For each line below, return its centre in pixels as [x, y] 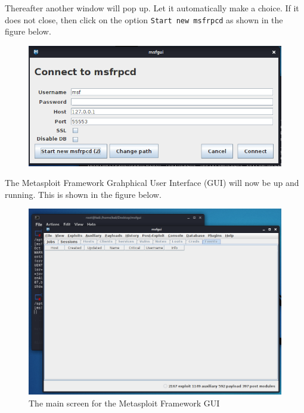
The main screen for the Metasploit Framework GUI [124, 403]
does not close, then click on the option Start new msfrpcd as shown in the [144, 19]
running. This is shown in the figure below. [83, 194]
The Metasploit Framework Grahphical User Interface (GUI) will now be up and [152, 183]
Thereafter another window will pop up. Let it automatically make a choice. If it [152, 8]
